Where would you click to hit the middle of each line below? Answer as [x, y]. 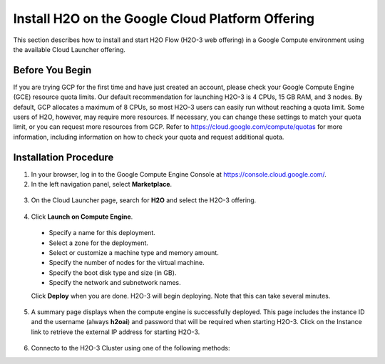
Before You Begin [52, 70]
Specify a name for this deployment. [102, 233]
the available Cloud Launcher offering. [70, 49]
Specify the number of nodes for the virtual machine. [127, 263]
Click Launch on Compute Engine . [82, 217]
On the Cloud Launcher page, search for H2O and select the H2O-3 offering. [144, 200]
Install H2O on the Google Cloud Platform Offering [164, 19]
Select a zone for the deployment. [99, 243]
